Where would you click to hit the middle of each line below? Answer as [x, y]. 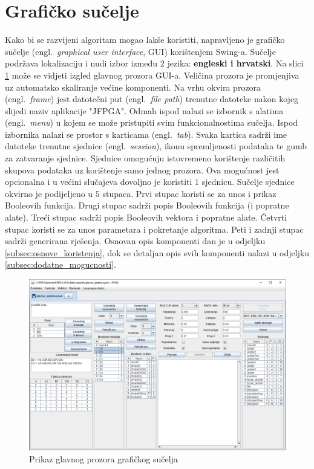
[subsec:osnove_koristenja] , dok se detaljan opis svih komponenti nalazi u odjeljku [157, 252]
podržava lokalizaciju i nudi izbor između [81, 63]
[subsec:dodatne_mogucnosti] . [61, 264]
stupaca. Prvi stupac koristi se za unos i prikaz [189, 193]
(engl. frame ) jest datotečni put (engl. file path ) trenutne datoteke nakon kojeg [152, 99]
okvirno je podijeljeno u [49, 193]
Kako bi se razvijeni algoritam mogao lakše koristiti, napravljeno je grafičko [145, 40]
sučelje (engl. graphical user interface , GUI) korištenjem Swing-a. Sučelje [140, 51]
